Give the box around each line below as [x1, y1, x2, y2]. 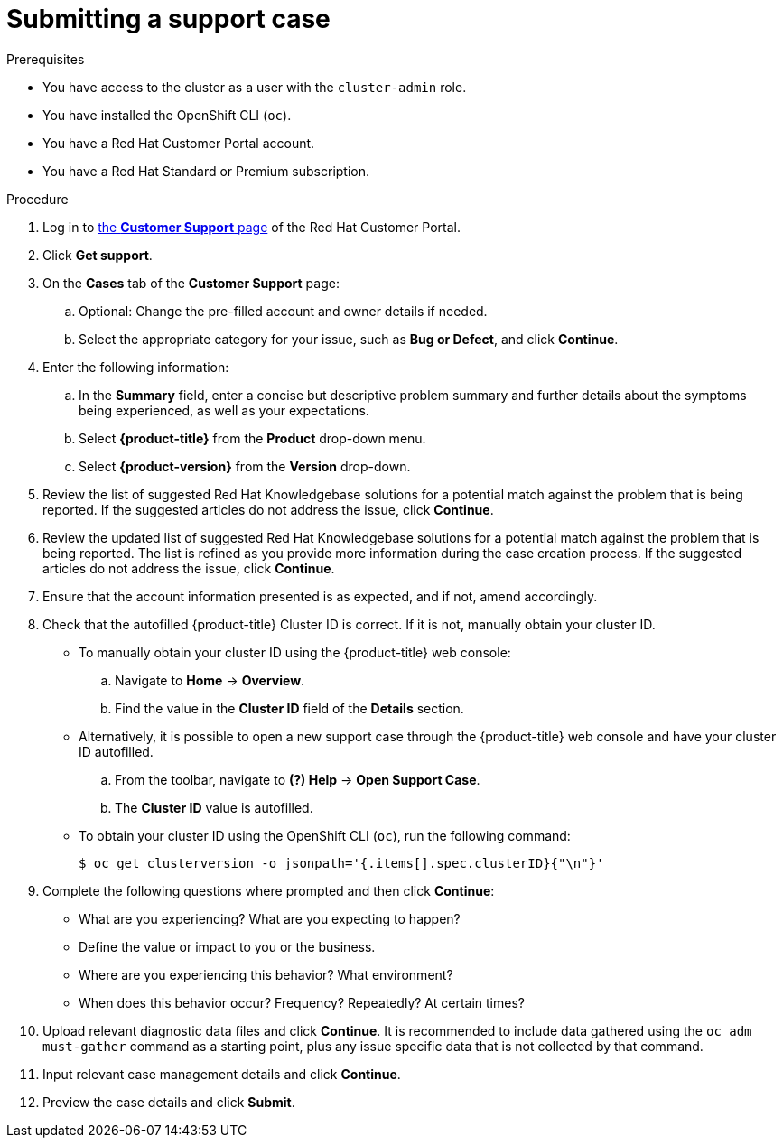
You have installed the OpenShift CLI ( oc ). [42, 107, 292, 123]
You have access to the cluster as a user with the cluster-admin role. [42, 79, 467, 95]
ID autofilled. [79, 743, 154, 759]
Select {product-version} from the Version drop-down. [79, 458, 411, 474]
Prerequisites [6, 51, 85, 67]
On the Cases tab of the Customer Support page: [42, 275, 340, 291]
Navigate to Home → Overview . [115, 672, 305, 688]
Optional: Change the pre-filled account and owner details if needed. [79, 303, 488, 319]
